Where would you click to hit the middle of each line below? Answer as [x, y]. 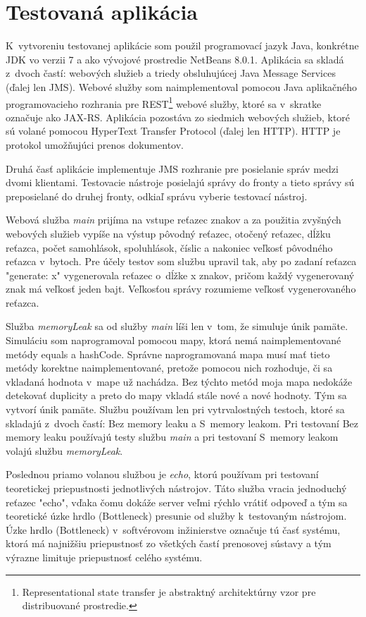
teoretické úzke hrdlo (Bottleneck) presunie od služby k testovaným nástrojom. [176, 516]
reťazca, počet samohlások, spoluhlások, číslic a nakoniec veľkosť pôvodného [169, 247]
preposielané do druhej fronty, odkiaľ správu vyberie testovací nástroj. [157, 196]
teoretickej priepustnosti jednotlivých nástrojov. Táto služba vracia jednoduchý [176, 488]
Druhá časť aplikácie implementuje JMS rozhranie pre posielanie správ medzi [172, 168]
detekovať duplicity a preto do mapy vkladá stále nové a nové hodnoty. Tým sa [176, 395]
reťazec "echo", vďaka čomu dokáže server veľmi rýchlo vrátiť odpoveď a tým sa [177, 502]
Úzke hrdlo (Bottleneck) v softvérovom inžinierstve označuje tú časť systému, [173, 529]
